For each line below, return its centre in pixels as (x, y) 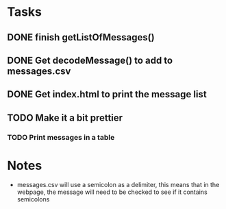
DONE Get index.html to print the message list (107, 94)
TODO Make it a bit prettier (65, 118)
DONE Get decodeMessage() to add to (90, 60)
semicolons (33, 199)
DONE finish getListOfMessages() (81, 37)
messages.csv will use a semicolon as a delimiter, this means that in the (118, 184)
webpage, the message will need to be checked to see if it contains (112, 192)
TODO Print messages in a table (61, 137)
